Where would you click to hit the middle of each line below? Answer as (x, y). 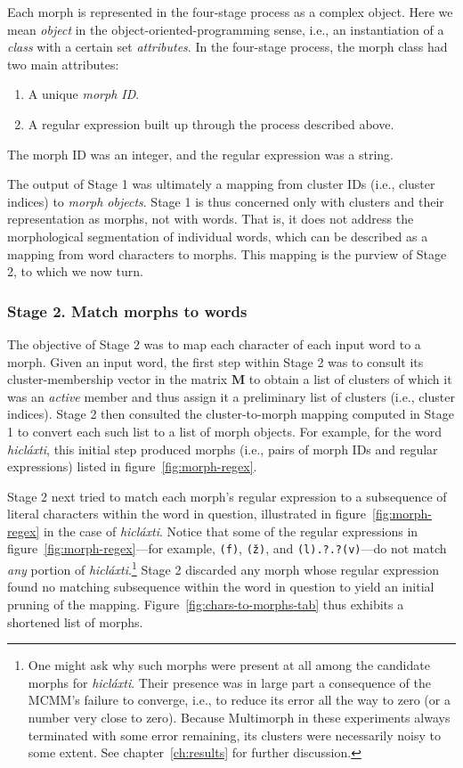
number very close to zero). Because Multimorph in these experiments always (239, 717)
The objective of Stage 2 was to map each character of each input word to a (214, 343)
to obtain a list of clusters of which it (350, 379)
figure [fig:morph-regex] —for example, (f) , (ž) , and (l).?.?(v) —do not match (227, 548)
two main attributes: (63, 64)
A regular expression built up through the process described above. (211, 123)
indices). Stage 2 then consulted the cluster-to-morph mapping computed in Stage (231, 414)
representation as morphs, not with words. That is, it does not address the (211, 219)
